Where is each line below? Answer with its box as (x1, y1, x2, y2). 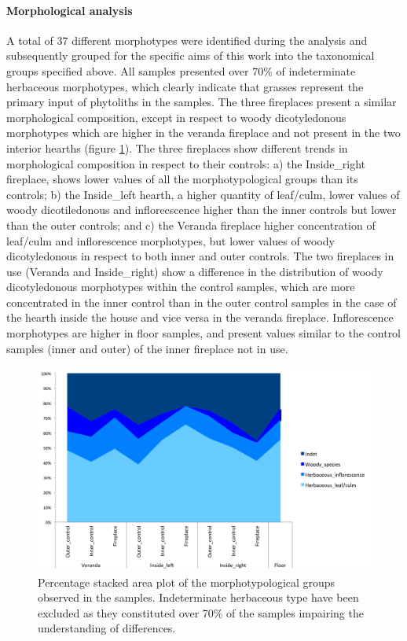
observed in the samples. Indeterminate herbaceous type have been (38, 589, 359, 606)
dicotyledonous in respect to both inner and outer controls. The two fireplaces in (6, 248, 394, 264)
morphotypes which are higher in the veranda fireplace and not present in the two (6, 124, 401, 141)
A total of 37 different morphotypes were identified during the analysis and (6, 31, 368, 48)
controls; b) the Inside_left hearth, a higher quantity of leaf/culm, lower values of (6, 186, 400, 202)
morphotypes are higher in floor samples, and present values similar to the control (6, 325, 401, 341)
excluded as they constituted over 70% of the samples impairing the (38, 604, 364, 621)
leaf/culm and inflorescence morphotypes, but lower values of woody (6, 232, 335, 249)
